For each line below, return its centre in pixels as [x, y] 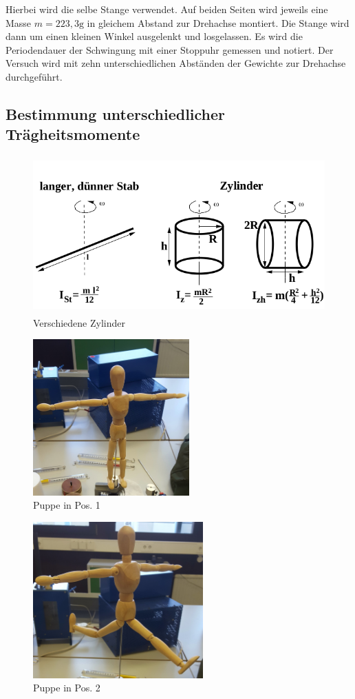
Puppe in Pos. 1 [67, 505]
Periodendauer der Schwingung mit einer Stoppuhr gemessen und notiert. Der [170, 49]
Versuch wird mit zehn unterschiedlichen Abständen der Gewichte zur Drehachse [176, 63]
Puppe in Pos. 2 [67, 688]
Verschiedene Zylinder [79, 322]
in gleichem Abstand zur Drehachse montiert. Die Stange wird [218, 22]
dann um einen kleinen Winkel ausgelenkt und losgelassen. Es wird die [154, 36]
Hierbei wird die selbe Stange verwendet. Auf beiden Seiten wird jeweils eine [167, 9]
